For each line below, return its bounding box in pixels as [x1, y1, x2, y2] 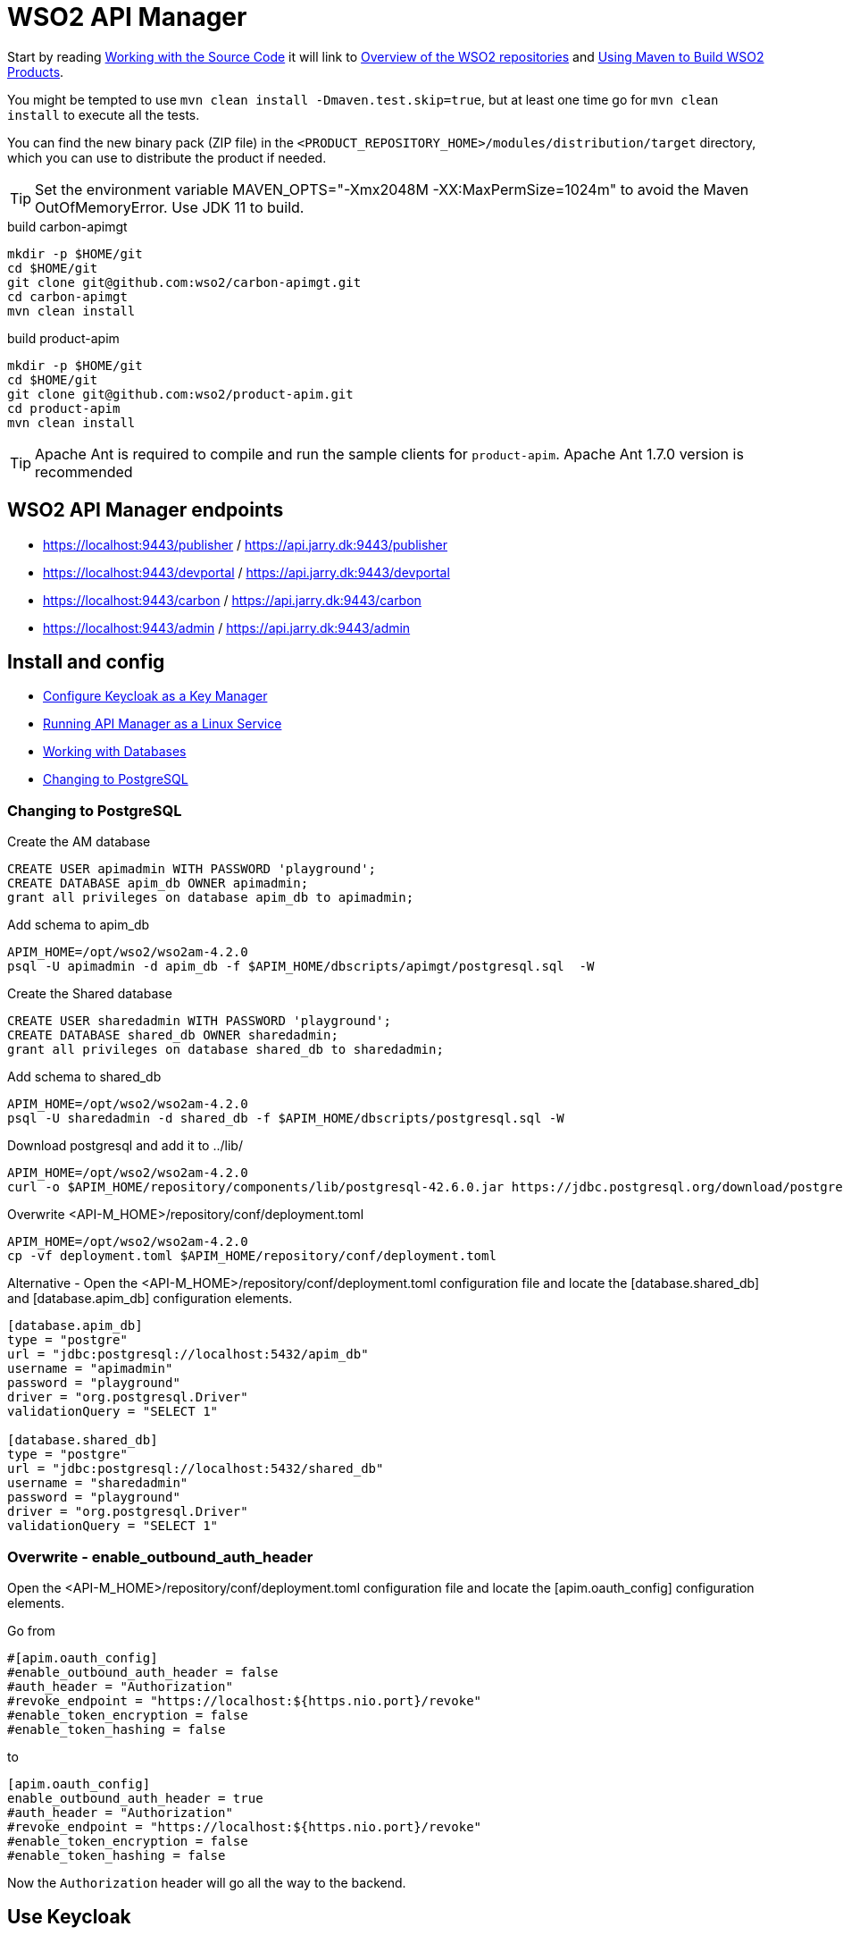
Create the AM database [7, 834, 151, 850]
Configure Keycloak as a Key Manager [43, 688, 268, 704]
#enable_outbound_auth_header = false [7, 1664, 279, 1679]
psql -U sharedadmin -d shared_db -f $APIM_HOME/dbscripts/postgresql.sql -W [7, 1111, 564, 1126]
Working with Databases [43, 744, 187, 760]
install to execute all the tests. [7, 106, 200, 122]
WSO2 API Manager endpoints [7, 499, 284, 522]
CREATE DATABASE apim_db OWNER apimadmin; [7, 876, 309, 891]
